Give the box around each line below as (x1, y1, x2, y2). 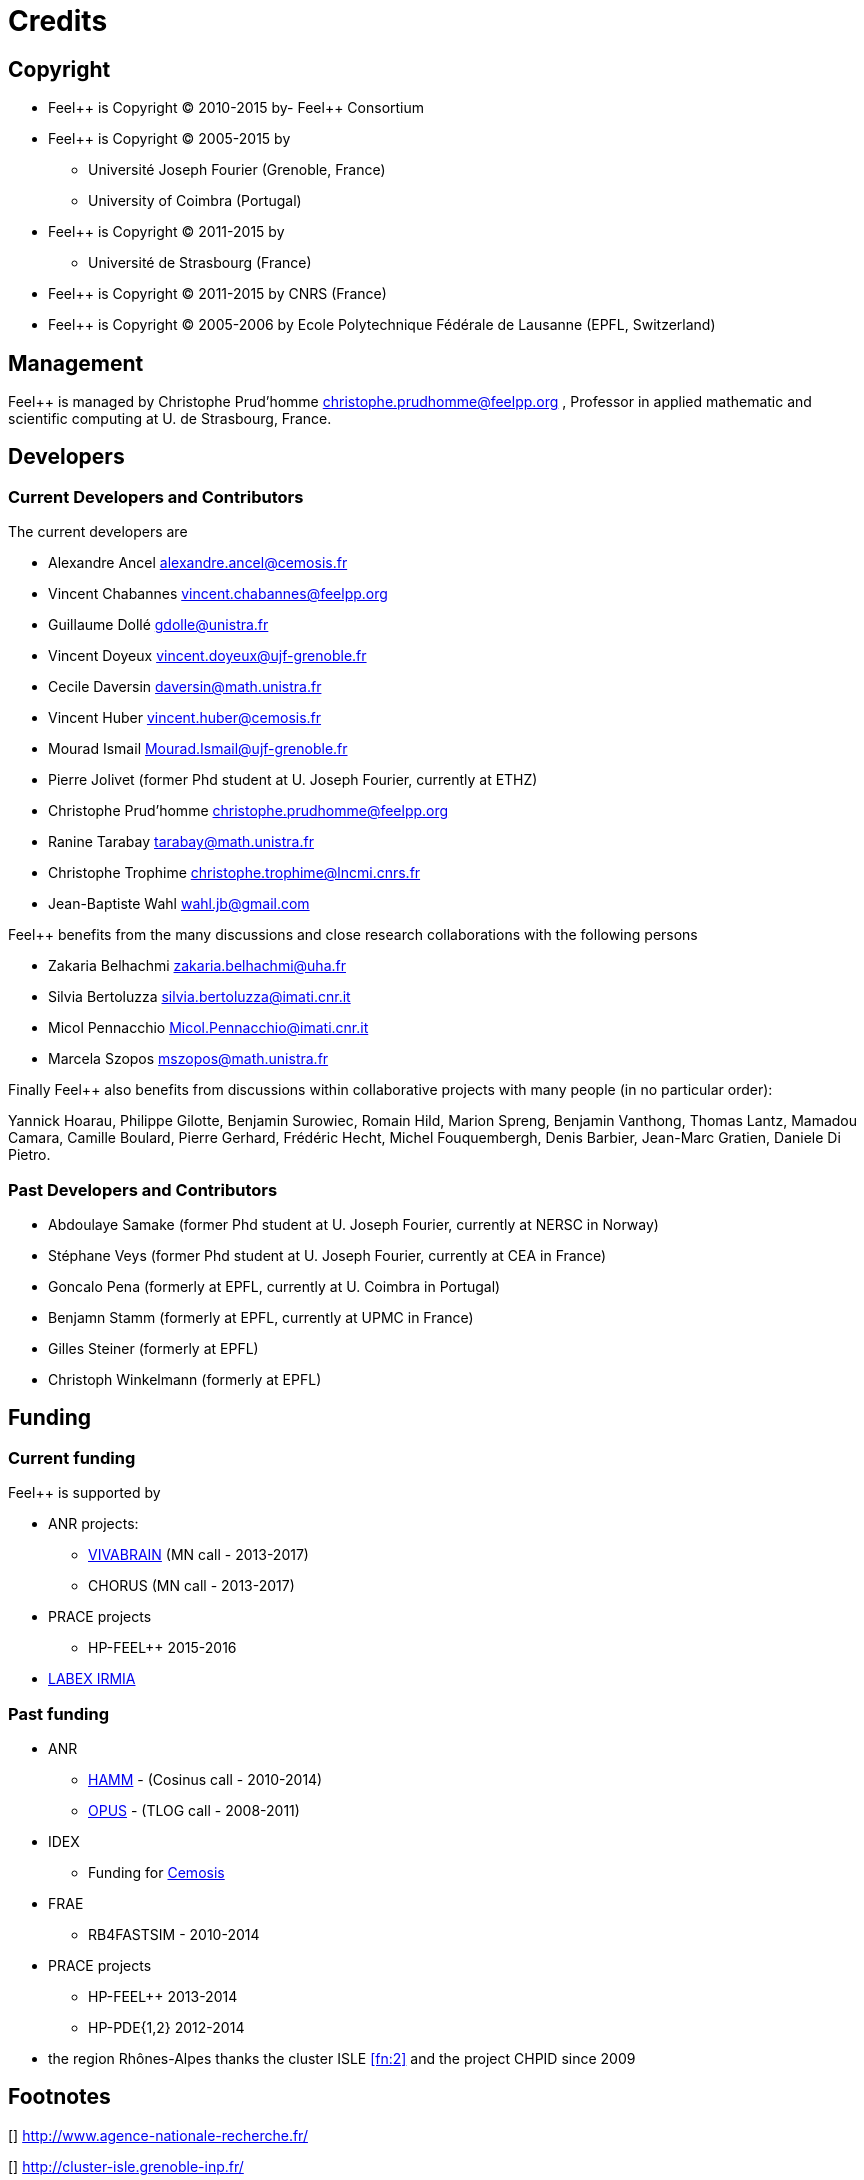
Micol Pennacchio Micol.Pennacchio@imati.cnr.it (48, 1019, 369, 1037)
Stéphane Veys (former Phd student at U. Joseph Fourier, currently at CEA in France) (48, 1246, 606, 1264)
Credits (8, 4, 108, 38)
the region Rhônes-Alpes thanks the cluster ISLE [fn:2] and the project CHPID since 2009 (48, 2049, 636, 2067)
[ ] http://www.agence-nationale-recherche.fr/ (8, 2126, 308, 2144)
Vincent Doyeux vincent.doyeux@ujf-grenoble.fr (48, 647, 367, 665)
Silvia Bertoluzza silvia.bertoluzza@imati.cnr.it (48, 988, 351, 1006)
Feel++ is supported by (8, 1484, 161, 1502)
